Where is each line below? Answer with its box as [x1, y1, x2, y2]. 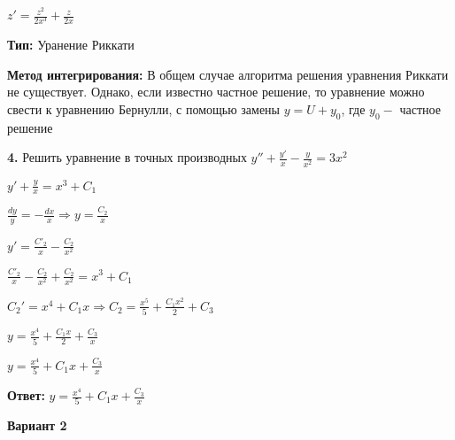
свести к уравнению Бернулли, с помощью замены [7, 99, 281, 118]
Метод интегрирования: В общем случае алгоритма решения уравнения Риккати [7, 65, 449, 83]
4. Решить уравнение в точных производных [7, 148, 247, 166]
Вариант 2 [7, 416, 67, 435]
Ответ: [7, 386, 45, 405]
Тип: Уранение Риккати [7, 35, 135, 54]
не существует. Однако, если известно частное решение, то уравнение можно [7, 82, 425, 101]
